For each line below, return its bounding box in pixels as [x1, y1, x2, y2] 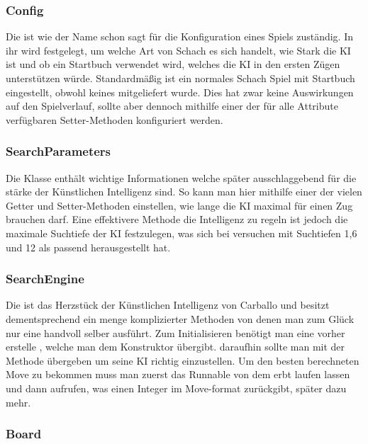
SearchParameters [6, 142, 111, 160]
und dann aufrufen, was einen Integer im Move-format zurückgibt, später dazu [6, 380, 347, 395]
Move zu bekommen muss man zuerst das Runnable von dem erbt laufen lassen [6, 367, 350, 382]
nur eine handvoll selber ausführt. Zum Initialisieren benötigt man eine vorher [6, 325, 345, 340]
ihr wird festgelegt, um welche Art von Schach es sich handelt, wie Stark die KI [6, 42, 351, 57]
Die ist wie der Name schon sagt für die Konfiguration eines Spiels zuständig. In [6, 29, 353, 44]
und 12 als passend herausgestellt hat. [6, 239, 171, 254]
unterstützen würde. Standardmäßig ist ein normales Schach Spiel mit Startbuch [6, 71, 355, 85]
